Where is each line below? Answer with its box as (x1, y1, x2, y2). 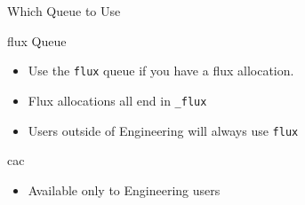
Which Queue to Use (7, 2, 121, 20)
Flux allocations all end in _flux (28, 91, 207, 109)
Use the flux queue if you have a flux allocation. (28, 61, 294, 80)
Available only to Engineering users (28, 180, 221, 199)
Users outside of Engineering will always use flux (28, 121, 299, 139)
